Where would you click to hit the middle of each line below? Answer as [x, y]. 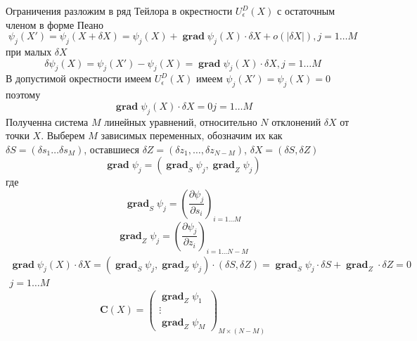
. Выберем [63, 135]
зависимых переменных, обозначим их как [192, 135]
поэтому [23, 95]
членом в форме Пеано [55, 24]
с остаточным [306, 11]
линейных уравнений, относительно [181, 121]
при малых [29, 51]
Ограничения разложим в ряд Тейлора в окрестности [119, 11]
